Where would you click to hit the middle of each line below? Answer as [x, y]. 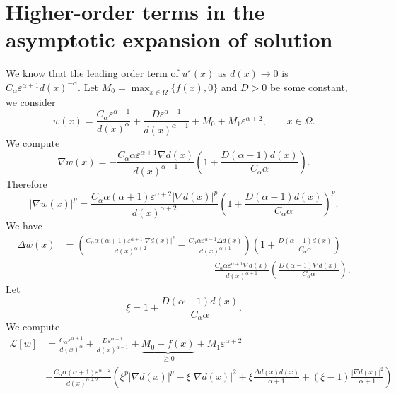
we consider [31, 101]
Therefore [27, 183]
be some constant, [309, 86]
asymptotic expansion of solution [169, 39]
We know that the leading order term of [92, 73]
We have [24, 225]
